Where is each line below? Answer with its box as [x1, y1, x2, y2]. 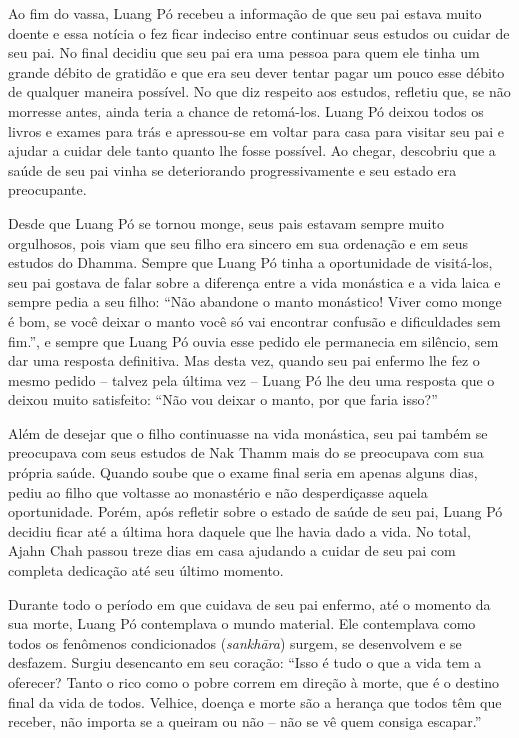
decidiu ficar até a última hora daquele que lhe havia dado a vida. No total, [8, 520, 471, 541]
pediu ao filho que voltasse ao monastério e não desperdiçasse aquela [8, 481, 428, 502]
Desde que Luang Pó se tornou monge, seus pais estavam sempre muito [8, 212, 444, 233]
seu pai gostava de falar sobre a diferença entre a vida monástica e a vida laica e [8, 271, 501, 292]
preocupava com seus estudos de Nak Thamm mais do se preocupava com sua [8, 442, 484, 463]
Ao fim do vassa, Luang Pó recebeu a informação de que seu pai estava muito [8, 3, 482, 23]
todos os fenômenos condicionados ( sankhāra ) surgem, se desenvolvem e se [8, 632, 462, 653]
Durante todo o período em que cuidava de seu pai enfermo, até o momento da [8, 593, 491, 614]
